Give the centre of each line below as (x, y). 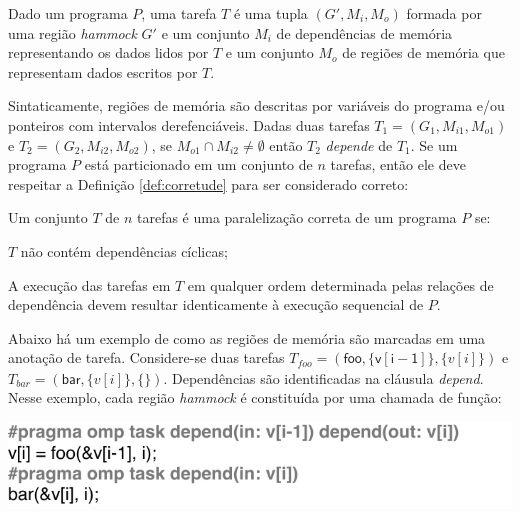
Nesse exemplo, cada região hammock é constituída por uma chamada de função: (255, 397)
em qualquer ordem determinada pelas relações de (340, 284)
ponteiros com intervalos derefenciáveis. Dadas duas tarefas (189, 124)
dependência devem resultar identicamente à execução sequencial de (216, 304)
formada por (444, 13)
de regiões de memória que (423, 52)
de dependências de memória (364, 32)
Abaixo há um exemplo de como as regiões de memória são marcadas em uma (247, 337)
